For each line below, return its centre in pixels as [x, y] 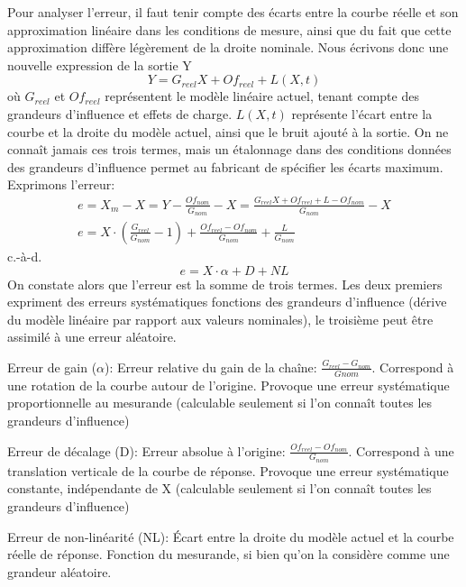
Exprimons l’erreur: [61, 184]
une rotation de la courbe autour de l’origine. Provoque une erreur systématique [228, 385]
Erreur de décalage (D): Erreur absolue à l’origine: [146, 450]
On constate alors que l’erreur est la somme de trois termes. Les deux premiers [225, 284]
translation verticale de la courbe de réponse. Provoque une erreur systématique [228, 470]
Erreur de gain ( [52, 367]
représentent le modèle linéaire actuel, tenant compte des [262, 96]
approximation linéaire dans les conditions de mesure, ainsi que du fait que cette [229, 29]
